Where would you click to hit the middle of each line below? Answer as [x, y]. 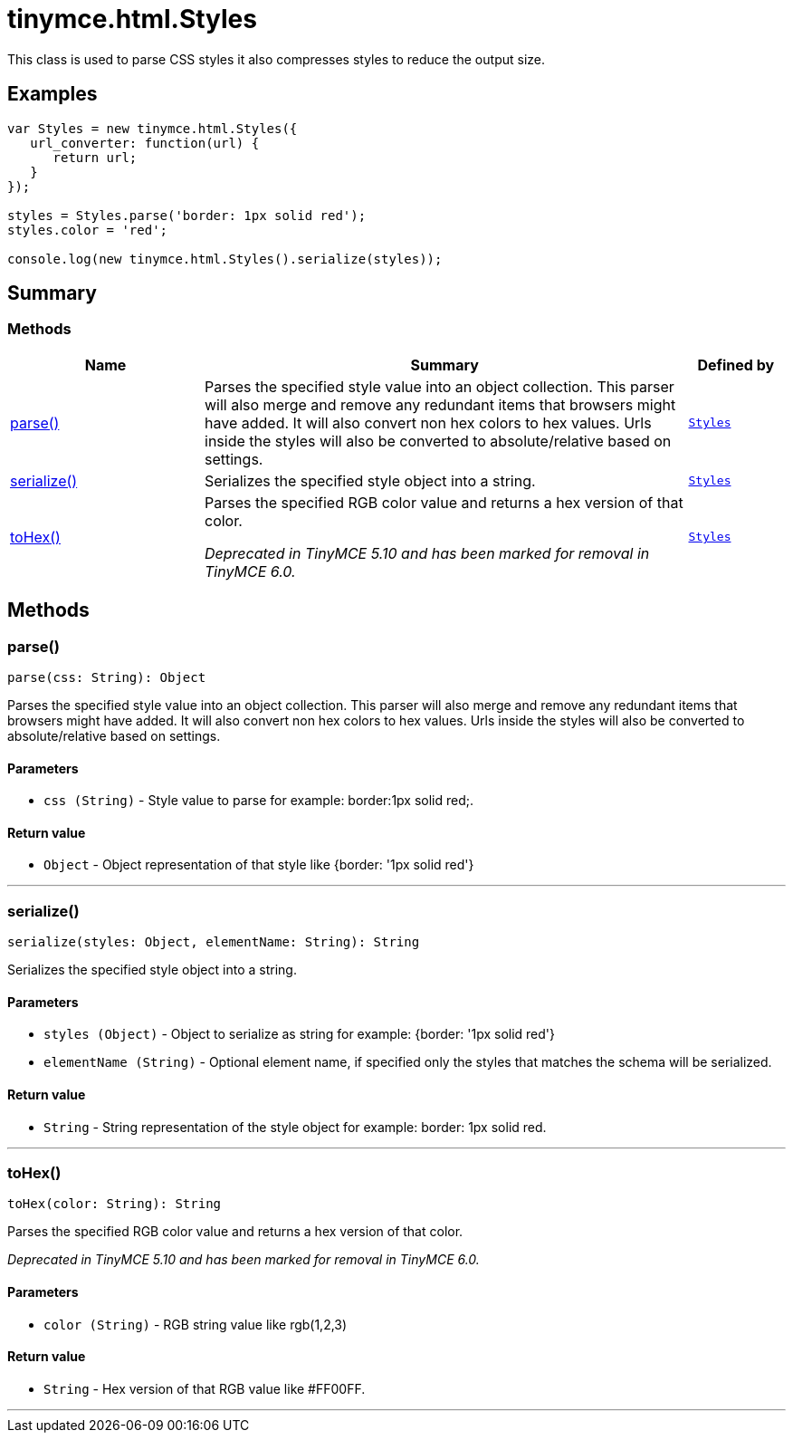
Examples [53, 94]
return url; [95, 157]
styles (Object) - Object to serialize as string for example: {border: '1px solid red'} [300, 1034]
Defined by [736, 365]
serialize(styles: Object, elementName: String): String [214, 942]
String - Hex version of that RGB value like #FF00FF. [205, 1388]
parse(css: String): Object [107, 678]
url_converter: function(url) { [145, 143]
